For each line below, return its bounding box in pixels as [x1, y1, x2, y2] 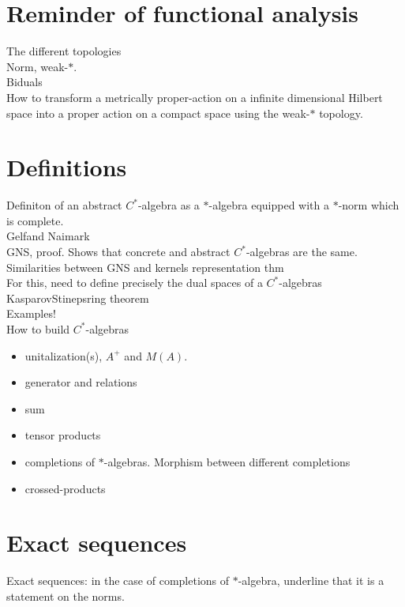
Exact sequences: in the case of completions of [6, 572, 230, 589]
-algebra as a [137, 197, 200, 213]
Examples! [6, 305, 56, 322]
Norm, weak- [6, 58, 69, 74]
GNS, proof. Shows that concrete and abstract [6, 243, 231, 259]
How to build [6, 320, 70, 337]
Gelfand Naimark [6, 228, 90, 244]
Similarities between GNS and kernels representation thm [6, 258, 284, 275]
